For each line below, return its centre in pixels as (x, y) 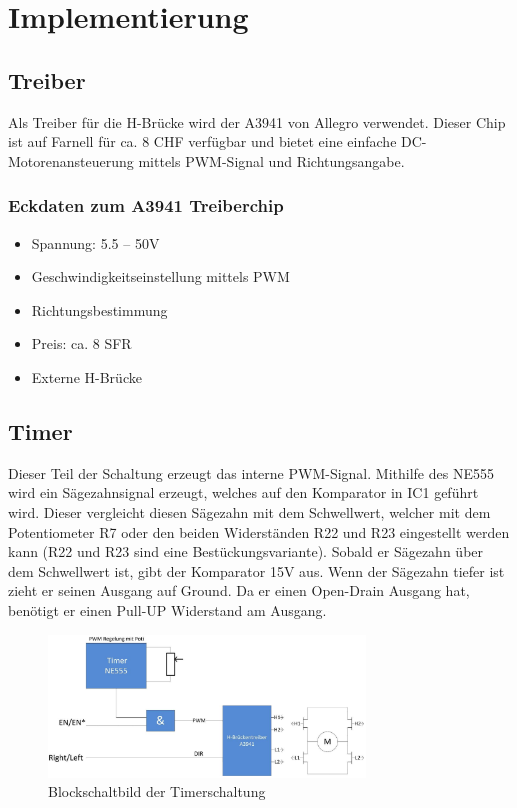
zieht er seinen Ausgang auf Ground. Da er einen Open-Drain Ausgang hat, (239, 590)
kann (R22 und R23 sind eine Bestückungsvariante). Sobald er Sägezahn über (246, 551)
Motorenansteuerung (71, 160)
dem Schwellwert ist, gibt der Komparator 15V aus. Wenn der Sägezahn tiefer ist (256, 570)
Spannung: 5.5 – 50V (95, 242)
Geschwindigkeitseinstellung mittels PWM (160, 276)
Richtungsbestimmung (99, 309)
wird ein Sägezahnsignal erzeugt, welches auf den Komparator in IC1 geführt (243, 492)
